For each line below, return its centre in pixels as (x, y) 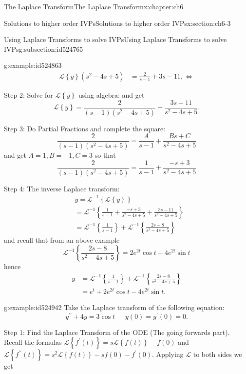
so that (105, 155)
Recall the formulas (33, 342)
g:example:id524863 (33, 65)
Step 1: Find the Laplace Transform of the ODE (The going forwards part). (117, 332)
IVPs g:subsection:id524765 (44, 49)
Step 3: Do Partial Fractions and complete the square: (85, 128)
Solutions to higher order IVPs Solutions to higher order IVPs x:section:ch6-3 (117, 23)
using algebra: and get (112, 95)
